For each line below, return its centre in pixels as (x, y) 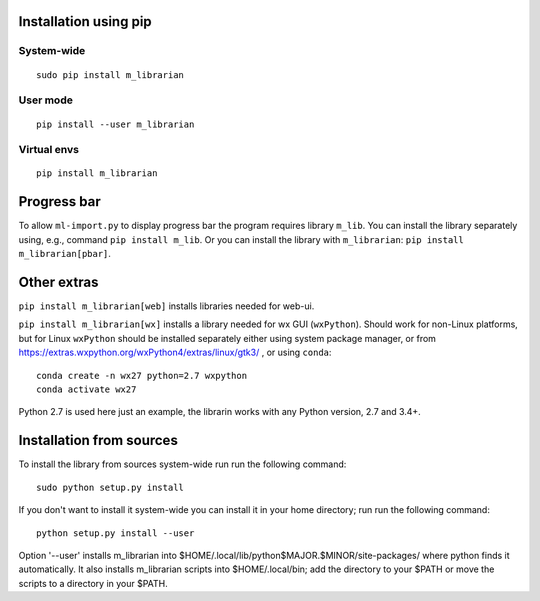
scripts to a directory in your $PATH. (93, 583)
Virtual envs (49, 150)
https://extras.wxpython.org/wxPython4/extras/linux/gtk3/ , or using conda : (175, 352)
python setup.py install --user (115, 533)
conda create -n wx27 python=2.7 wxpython (142, 375)
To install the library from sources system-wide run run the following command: (182, 464)
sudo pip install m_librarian (110, 74)
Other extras (58, 281)
